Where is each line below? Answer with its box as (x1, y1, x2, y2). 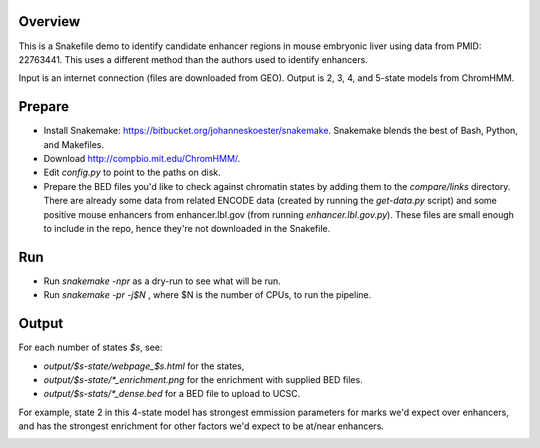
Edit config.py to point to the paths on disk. (43, 166, 222, 179)
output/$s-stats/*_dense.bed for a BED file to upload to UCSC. (43, 388, 301, 400)
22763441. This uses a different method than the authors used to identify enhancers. (18, 53, 369, 65)
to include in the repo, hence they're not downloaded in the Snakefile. (43, 222, 331, 234)
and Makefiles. (43, 138, 105, 150)
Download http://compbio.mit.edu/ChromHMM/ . (43, 152, 241, 164)
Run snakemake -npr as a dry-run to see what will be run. (43, 275, 282, 287)
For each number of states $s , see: (18, 341, 163, 354)
